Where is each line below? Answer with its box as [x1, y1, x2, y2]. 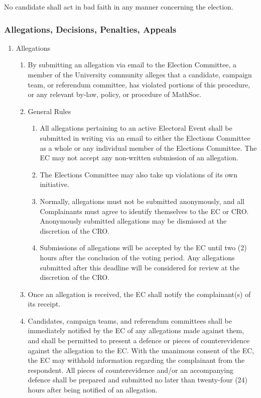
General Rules [28, 106, 71, 116]
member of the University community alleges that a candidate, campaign [28, 69, 252, 79]
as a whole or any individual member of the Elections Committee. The [40, 142, 257, 153]
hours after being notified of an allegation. [28, 384, 158, 395]
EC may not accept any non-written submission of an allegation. [40, 152, 238, 163]
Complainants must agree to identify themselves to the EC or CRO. [40, 206, 249, 216]
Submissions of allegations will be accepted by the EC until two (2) [40, 242, 247, 253]
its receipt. [28, 298, 61, 309]
